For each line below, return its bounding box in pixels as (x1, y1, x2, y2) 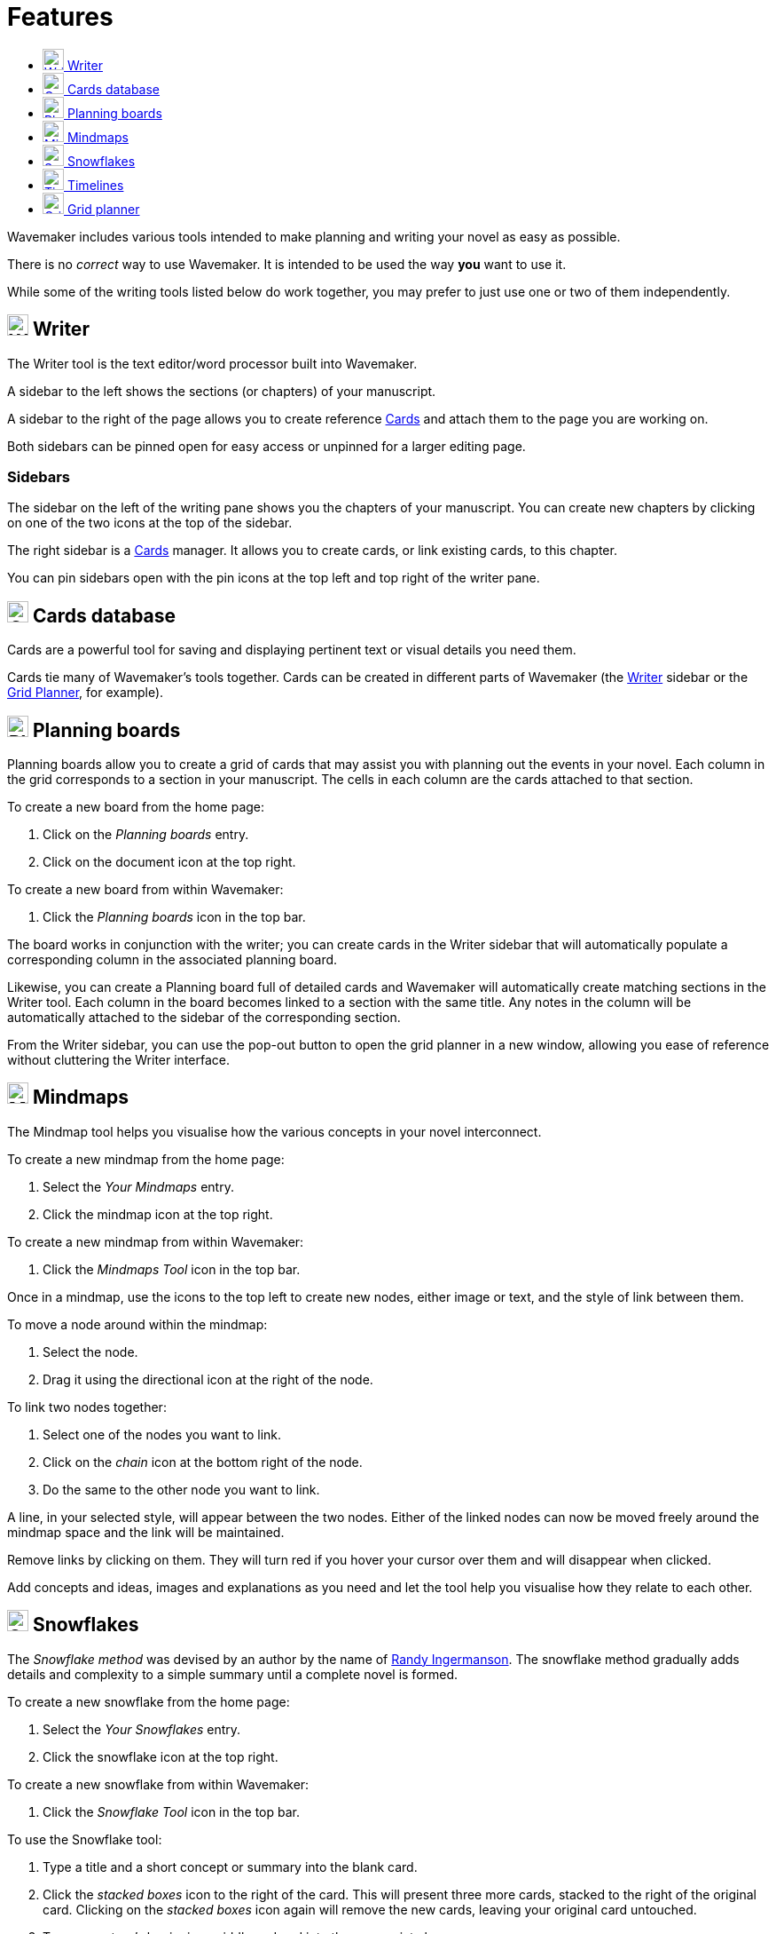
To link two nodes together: (7, 1399, 167, 1415)
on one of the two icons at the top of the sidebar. (7, 515, 293, 531)
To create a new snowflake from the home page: (7, 1693, 290, 1709)
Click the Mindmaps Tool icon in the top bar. (43, 1261, 301, 1277)
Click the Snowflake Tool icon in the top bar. (43, 1803, 301, 1819)
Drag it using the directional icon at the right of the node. (43, 1371, 373, 1387)
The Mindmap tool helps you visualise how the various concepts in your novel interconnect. (7, 1123, 542, 1139)
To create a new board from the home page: (7, 799, 265, 815)
